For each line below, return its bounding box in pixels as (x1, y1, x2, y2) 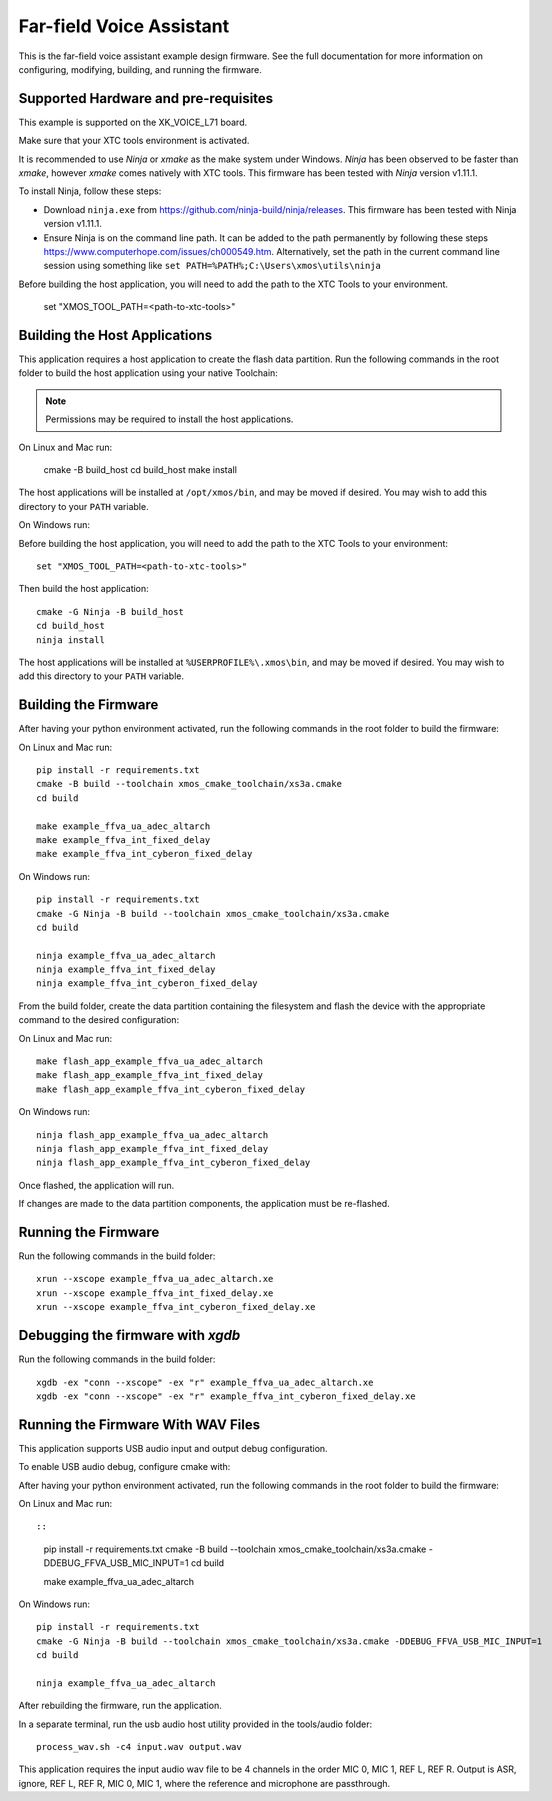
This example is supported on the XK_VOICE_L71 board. (18, 116, 248, 128)
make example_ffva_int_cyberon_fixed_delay (36, 848, 253, 860)
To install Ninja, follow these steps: (18, 185, 162, 197)
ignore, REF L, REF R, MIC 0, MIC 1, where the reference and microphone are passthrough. (18, 1777, 391, 1789)
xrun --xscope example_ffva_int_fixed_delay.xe (36, 1287, 274, 1299)
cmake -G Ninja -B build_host (36, 606, 185, 617)
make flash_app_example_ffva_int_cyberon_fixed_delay (36, 1083, 305, 1095)
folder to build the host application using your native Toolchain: (18, 367, 279, 379)
